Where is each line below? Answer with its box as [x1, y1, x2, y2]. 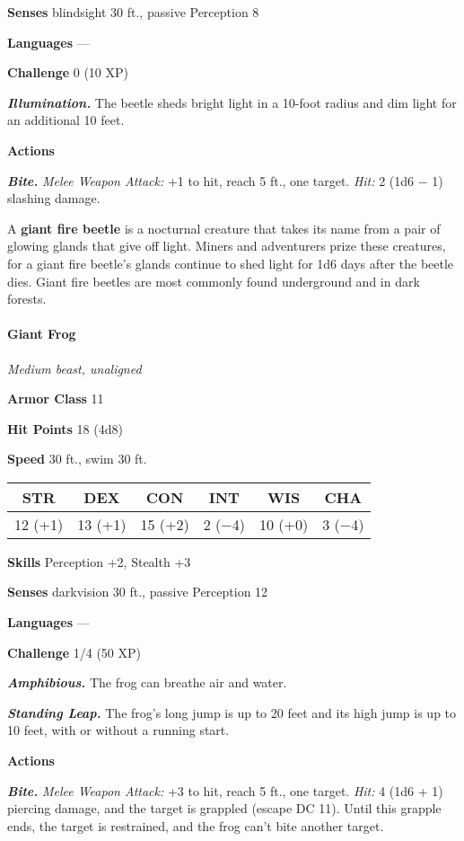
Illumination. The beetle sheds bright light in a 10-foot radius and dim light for [7, 93, 457, 111]
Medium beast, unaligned [7, 359, 142, 377]
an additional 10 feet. [7, 111, 125, 129]
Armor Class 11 [7, 389, 104, 408]
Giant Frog [7, 324, 76, 343]
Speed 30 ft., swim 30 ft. [7, 449, 147, 468]
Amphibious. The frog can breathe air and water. [7, 673, 287, 692]
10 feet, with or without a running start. [7, 721, 230, 739]
